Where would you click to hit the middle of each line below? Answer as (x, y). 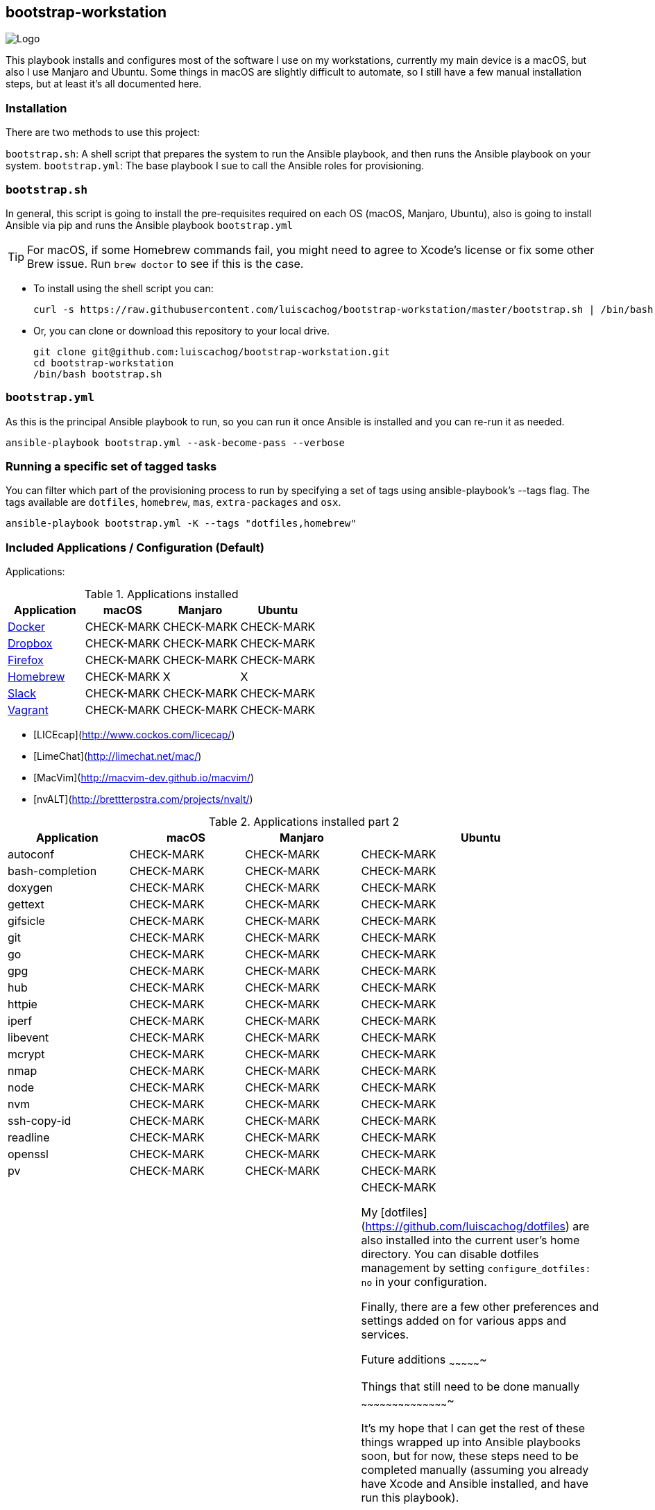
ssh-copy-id (40, 1121)
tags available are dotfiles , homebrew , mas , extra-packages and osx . (173, 502)
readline (29, 1138)
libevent (28, 1038)
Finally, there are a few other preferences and (480, 1307)
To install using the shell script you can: (124, 288)
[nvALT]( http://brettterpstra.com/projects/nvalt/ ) (143, 799)
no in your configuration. (424, 1282)
